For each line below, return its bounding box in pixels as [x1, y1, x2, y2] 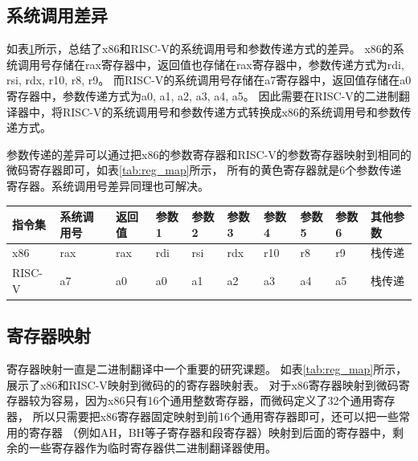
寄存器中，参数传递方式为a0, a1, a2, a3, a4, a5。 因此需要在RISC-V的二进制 [6, 87, 399, 104]
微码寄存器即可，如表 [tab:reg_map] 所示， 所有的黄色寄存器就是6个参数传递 [6, 161, 402, 178]
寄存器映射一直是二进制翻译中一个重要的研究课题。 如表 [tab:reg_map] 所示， [6, 361, 408, 377]
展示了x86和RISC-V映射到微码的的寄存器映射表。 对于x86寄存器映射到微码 [6, 376, 399, 393]
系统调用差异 [6, 2, 108, 27]
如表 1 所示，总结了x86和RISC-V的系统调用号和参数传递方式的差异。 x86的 [6, 40, 393, 57]
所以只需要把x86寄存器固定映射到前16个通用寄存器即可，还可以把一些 [32, 408, 400, 424]
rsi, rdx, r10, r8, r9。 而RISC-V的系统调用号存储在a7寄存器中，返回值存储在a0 [6, 71, 412, 88]
